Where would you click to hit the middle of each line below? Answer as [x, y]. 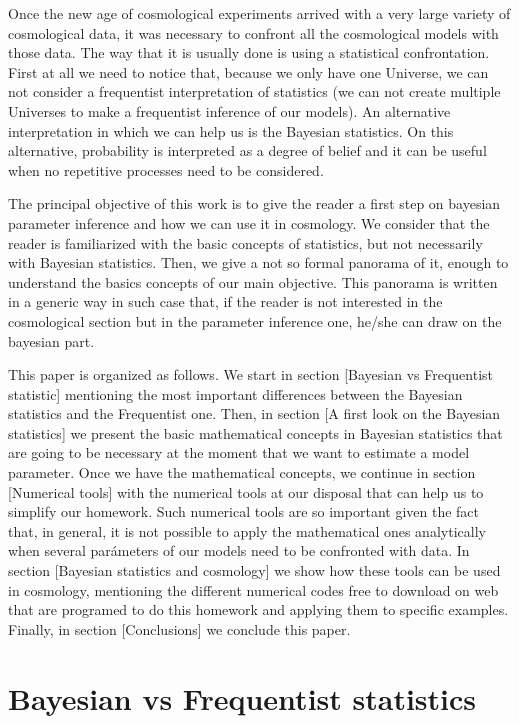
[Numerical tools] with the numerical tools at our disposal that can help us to [246, 491]
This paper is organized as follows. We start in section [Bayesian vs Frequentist [250, 374]
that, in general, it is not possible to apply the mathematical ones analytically [247, 530]
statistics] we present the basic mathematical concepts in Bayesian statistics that [255, 432]
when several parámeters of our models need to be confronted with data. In [239, 550]
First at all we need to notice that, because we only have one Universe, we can [248, 71]
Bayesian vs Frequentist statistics [242, 697]
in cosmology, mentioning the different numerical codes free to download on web [253, 589]
